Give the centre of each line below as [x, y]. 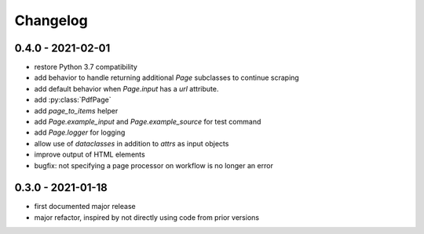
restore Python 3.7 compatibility [86, 67]
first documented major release [85, 207]
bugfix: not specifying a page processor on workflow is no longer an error [154, 165]
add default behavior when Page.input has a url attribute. [126, 88]
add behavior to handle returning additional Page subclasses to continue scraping [167, 77]
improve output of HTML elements [90, 155]
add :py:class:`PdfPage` [73, 100]
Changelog [51, 20]
